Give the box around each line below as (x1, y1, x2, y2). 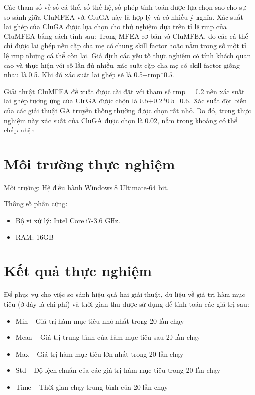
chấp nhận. (4, 125, 37, 135)
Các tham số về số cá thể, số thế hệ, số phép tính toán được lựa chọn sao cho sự (4, 2, 246, 12)
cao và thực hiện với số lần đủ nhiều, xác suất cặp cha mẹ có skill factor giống (4, 60, 240, 70)
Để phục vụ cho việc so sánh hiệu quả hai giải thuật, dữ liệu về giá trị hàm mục (4, 289, 245, 299)
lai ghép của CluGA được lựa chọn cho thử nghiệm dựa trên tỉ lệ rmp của (4, 21, 227, 32)
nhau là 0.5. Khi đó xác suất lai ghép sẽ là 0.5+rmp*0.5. (4, 69, 174, 80)
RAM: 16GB (15, 231, 54, 242)
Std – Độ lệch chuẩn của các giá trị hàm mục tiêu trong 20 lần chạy (15, 365, 221, 375)
